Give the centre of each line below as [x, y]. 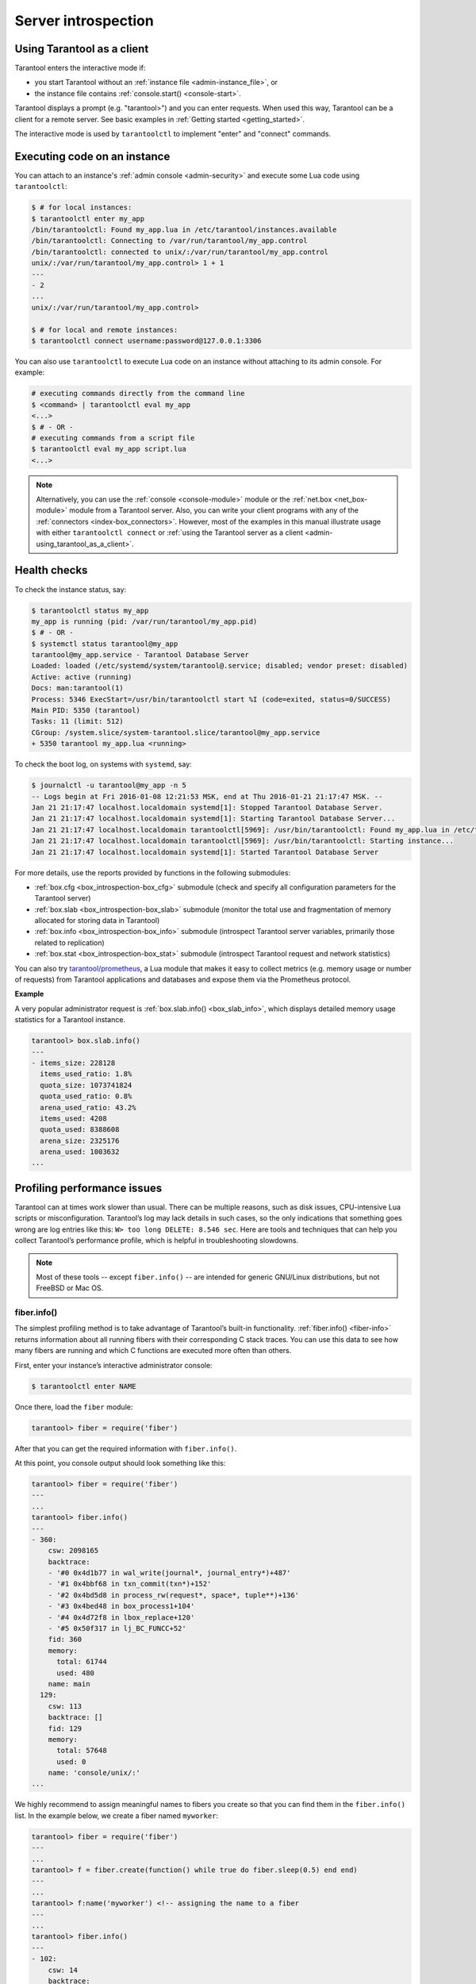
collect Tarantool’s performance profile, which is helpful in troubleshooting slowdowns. [157, 1240]
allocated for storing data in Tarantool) [97, 921]
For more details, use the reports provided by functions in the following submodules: [153, 872]
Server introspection [84, 21]
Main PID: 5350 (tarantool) [86, 711]
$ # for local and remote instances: [105, 330]
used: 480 [76, 1673]
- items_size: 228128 [73, 1063]
